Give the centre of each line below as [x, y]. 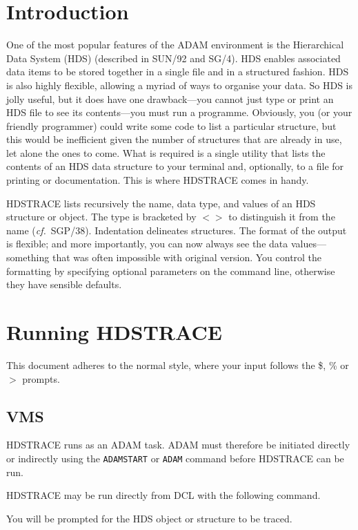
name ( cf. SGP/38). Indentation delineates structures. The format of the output [177, 230]
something [28, 257]
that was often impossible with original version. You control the [187, 257]
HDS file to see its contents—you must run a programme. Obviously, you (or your [179, 112]
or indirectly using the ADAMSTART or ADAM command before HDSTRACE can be [175, 458]
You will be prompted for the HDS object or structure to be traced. [149, 518]
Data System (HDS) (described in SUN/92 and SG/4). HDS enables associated [173, 58]
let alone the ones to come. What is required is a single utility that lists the [166, 152]
